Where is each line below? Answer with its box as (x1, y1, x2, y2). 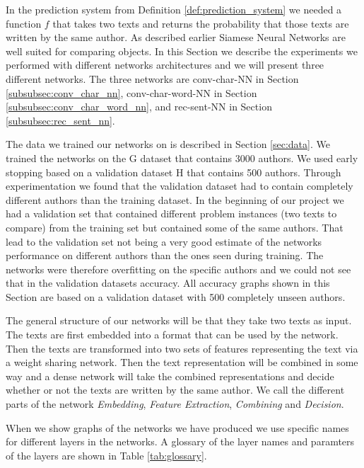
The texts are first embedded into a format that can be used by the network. (6, 327, 339, 342)
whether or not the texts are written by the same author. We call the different (6, 382, 345, 397)
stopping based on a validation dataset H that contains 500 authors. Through (6, 164, 341, 179)
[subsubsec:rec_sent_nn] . (6, 113, 115, 127)
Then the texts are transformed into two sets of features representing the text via (6, 341, 358, 355)
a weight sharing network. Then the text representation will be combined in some (6, 355, 358, 370)
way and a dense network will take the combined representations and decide (6, 368, 334, 383)
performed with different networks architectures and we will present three (6, 57, 324, 72)
